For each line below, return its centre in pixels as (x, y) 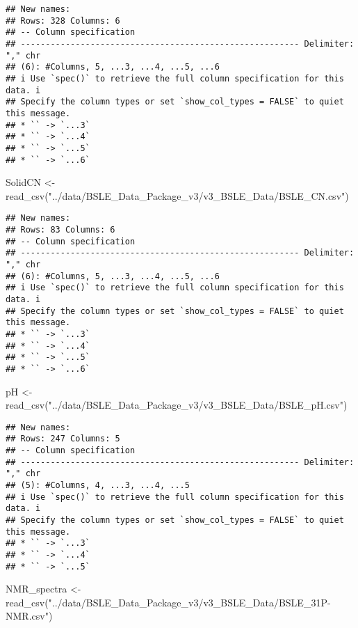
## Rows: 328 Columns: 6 (63, 21)
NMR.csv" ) (29, 616)
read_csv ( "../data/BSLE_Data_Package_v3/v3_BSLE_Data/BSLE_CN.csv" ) (177, 195)
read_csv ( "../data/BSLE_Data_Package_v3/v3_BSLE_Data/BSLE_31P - (168, 602)
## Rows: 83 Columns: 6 (60, 230)
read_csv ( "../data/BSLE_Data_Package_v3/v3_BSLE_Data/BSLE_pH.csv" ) (177, 405)
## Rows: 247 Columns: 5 (63, 439)
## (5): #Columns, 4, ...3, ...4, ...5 (98, 486)
